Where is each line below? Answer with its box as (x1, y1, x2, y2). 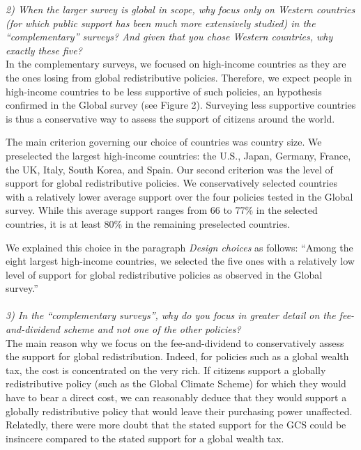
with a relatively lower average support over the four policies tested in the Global (6, 189, 353, 203)
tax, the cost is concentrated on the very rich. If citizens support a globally (6, 362, 326, 377)
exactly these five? (6, 42, 82, 57)
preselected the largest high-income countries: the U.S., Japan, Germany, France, (6, 148, 351, 162)
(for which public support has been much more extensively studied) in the (6, 15, 316, 30)
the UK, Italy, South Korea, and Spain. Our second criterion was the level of (6, 162, 333, 176)
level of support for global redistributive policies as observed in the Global (6, 267, 323, 281)
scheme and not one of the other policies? (63, 322, 241, 336)
